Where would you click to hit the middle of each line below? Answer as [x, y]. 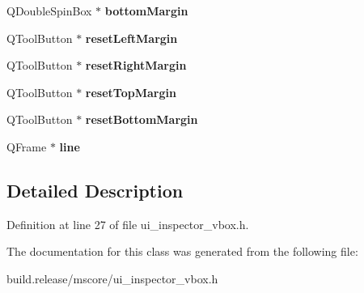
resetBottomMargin [142, 119]
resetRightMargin [136, 65]
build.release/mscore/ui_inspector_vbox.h [112, 278]
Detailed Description [95, 190]
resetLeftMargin [131, 38]
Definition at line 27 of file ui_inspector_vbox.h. [128, 224]
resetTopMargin [131, 92]
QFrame [27, 146]
